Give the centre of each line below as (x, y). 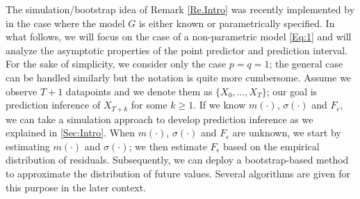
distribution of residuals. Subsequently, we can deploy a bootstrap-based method (177, 160)
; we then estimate (168, 146)
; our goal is (292, 91)
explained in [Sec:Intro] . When (70, 133)
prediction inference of (53, 105)
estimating (28, 146)
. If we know (220, 105)
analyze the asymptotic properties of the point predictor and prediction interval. (177, 50)
